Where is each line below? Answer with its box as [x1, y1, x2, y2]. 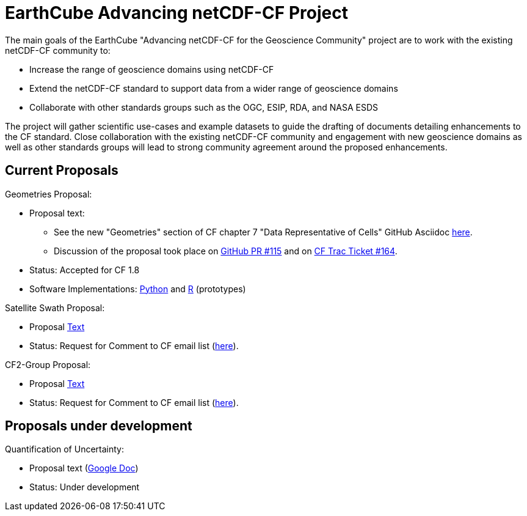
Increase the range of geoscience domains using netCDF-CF [29, 64, 274, 75]
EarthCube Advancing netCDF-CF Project [5, 2, 348, 23]
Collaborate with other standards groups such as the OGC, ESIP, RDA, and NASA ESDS [29, 101, 378, 112]
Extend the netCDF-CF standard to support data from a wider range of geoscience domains [29, 83, 398, 94]
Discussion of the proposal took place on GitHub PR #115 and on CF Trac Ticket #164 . [54, 245, 398, 256]
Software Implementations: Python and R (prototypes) [29, 283, 246, 294]
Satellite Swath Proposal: [5, 302, 105, 313]
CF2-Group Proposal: [5, 359, 91, 370]
